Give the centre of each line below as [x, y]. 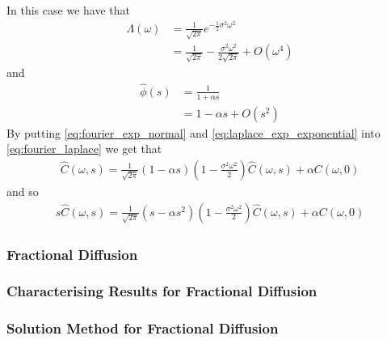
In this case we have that [68, 10]
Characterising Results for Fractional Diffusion [162, 291]
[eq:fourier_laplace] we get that [84, 149]
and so [23, 191]
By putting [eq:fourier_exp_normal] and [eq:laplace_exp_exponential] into [193, 132]
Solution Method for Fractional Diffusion [143, 328]
